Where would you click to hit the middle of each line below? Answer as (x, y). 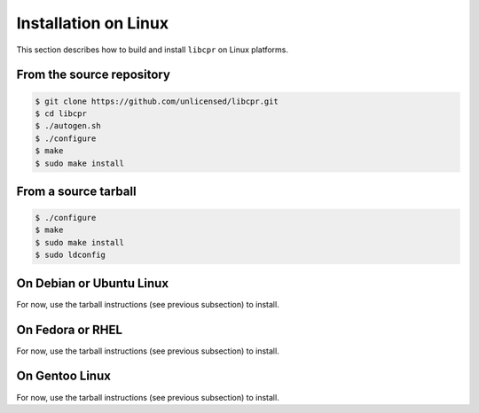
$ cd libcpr (61, 113)
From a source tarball (76, 191)
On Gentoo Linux (63, 376)
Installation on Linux (92, 23)
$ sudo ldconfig (71, 255)
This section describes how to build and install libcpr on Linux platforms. (152, 50)
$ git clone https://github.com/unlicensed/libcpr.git (157, 101)
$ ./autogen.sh (68, 126)
